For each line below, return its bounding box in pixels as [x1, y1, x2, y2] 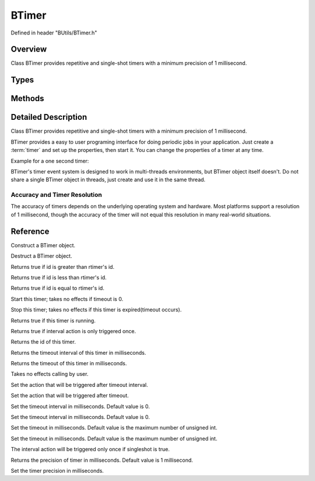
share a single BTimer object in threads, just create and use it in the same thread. [10, 176, 206, 184]
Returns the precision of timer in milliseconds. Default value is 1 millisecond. [10, 456, 194, 463]
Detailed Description [10, 112, 87, 122]
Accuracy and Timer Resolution [10, 191, 102, 199]
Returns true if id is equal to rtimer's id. [10, 285, 104, 292]
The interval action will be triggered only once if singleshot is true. [10, 446, 170, 453]
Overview [10, 44, 47, 54]
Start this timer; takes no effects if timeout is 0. [10, 295, 124, 302]
